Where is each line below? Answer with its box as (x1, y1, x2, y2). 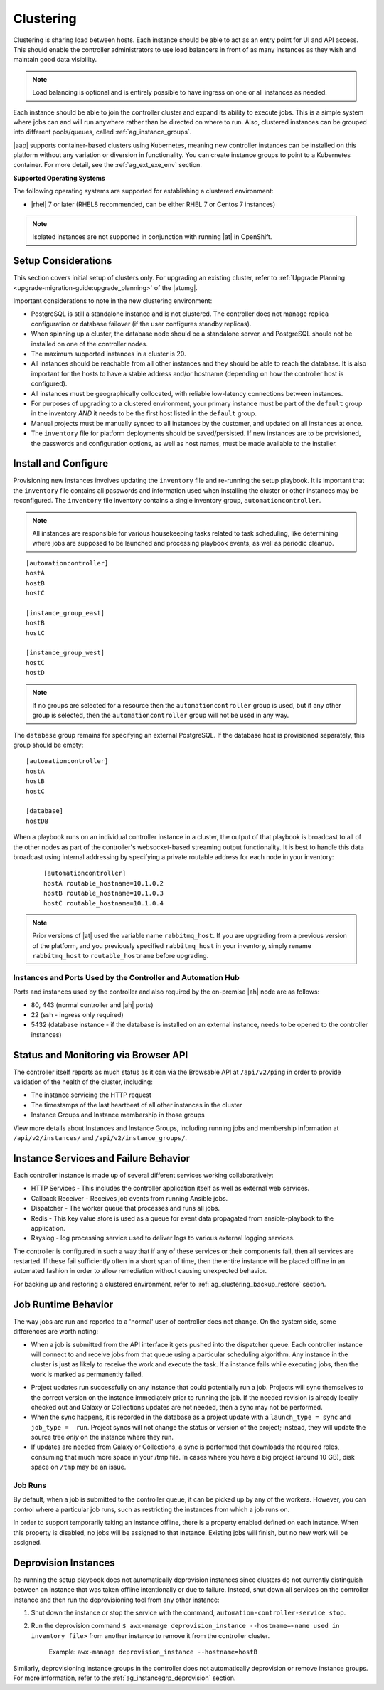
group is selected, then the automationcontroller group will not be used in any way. (32, 711, 289, 720)
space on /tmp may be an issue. (31, 1462, 127, 1472)
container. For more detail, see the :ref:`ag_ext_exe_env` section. (13, 161, 203, 169)
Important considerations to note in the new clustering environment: (13, 297, 213, 305)
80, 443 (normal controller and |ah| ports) (31, 1000, 154, 1009)
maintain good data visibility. (13, 55, 97, 64)
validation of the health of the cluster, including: (13, 1078, 153, 1086)
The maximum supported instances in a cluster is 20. (31, 349, 186, 358)
